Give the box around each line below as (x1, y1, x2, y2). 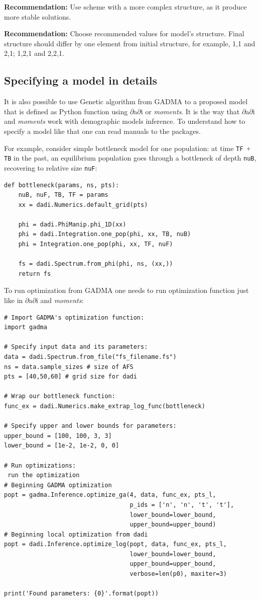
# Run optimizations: (4, 462, 76, 469)
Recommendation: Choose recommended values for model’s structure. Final (4, 28, 244, 39)
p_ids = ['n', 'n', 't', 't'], (129, 501, 234, 508)
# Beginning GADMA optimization (4, 481, 112, 489)
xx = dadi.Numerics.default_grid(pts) (18, 201, 148, 208)
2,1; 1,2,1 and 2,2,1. (4, 48, 64, 58)
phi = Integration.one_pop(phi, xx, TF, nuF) (18, 241, 173, 248)
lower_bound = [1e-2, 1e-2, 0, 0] (4, 442, 119, 449)
